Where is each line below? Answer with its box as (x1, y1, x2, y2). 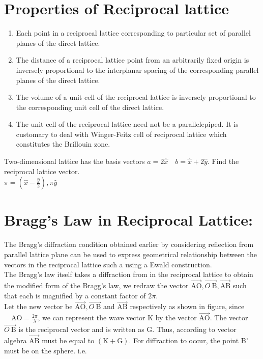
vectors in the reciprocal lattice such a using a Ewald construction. (4, 259, 212, 269)
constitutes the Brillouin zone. (16, 139, 110, 149)
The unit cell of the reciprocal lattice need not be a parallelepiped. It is (16, 119, 239, 129)
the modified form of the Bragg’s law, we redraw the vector (4, 280, 189, 290)
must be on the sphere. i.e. (4, 345, 87, 355)
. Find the (207, 156, 239, 167)
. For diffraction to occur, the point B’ (129, 335, 248, 346)
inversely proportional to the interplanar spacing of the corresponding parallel (16, 64, 259, 75)
